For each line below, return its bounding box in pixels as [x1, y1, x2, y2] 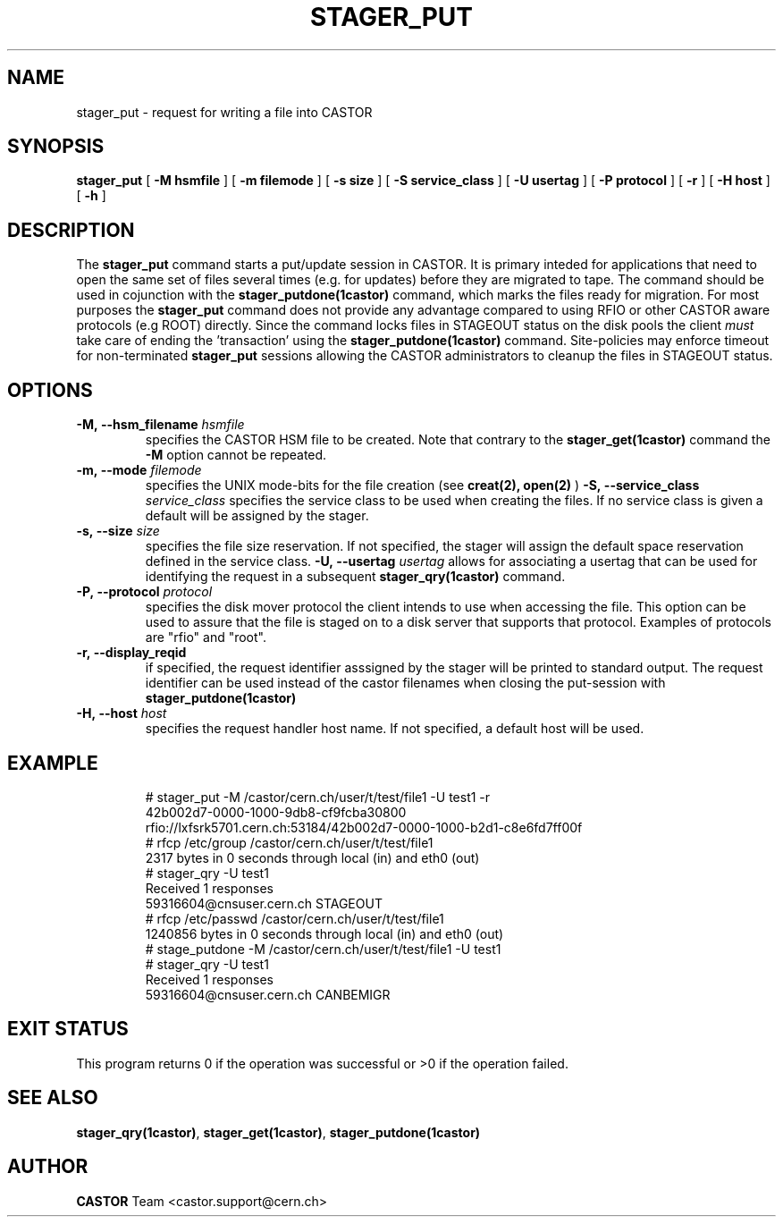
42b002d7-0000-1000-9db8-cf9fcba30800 [145, 804, 407, 820]
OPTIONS [7, 378, 93, 401]
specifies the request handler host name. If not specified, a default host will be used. [145, 721, 644, 737]
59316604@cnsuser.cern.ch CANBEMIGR [145, 986, 391, 1002]
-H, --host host [76, 705, 167, 722]
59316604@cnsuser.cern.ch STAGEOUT [145, 895, 383, 911]
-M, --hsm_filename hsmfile [76, 417, 245, 433]
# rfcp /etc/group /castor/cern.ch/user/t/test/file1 [145, 834, 434, 850]
